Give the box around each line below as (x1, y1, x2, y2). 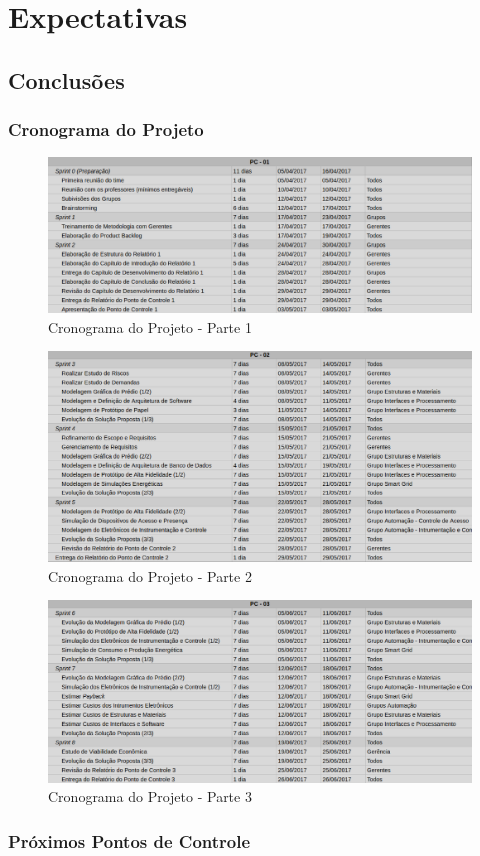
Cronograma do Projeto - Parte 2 (48, 565, 252, 586)
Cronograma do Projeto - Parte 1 (48, 316, 252, 337)
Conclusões (8, 64, 125, 95)
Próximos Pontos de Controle (8, 828, 251, 853)
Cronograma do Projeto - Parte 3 (48, 786, 252, 807)
